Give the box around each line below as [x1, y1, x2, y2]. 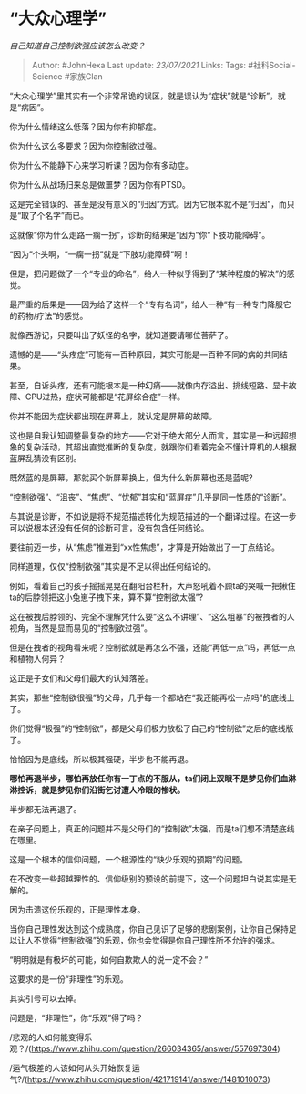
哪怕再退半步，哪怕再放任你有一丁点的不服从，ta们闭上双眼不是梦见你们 [9, 772, 280, 784]
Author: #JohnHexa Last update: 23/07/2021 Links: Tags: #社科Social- [31, 59, 296, 70]
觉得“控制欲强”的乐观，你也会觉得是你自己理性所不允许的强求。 [40, 934, 280, 945]
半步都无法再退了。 [9, 803, 82, 814]
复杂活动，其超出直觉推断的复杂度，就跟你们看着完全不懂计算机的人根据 [25, 441, 297, 452]
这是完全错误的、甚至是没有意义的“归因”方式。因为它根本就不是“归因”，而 [9, 198, 287, 210]
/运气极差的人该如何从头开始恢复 [9, 1062, 133, 1073]
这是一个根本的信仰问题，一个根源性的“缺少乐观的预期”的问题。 [9, 853, 249, 864]
